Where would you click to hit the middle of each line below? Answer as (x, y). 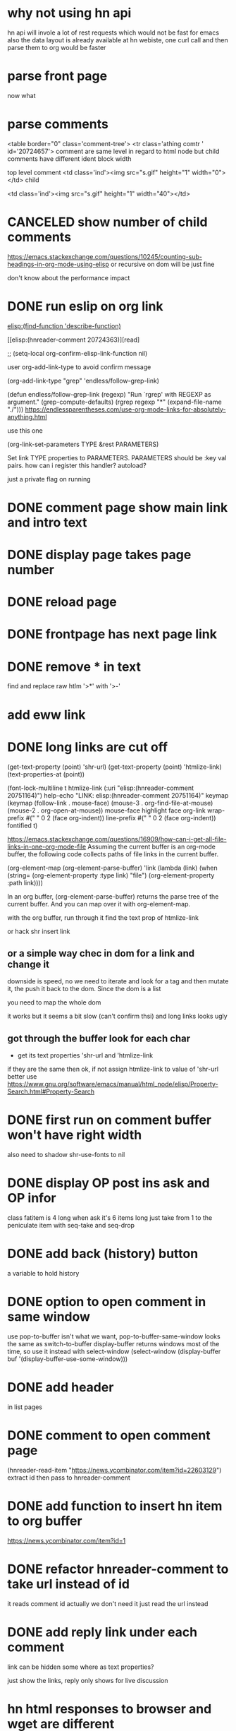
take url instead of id (69, 1584)
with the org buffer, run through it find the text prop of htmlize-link (103, 917)
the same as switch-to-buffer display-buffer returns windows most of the (113, 1343)
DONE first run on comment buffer (110, 1120)
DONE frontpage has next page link (112, 634)
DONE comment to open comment (109, 1435)
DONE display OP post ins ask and (108, 1183)
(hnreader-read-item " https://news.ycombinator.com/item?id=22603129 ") (114, 1470)
